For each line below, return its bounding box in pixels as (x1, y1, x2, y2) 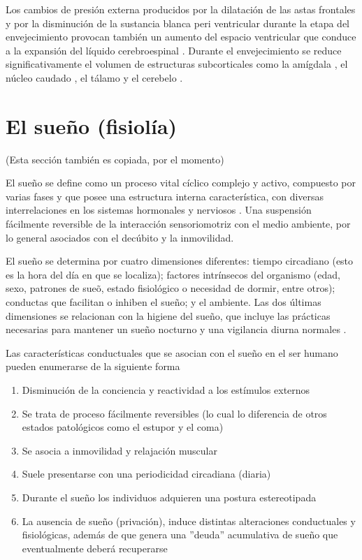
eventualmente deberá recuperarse (22, 540, 168, 555)
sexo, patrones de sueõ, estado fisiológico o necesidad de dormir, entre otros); (6, 281, 335, 295)
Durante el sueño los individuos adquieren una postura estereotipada (22, 489, 317, 504)
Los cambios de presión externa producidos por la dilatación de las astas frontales (6, 2, 356, 16)
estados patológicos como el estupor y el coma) (22, 420, 224, 434)
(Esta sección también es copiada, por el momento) (6, 152, 224, 166)
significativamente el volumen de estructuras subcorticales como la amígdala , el (6, 57, 348, 71)
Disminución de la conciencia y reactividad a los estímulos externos (22, 383, 310, 397)
